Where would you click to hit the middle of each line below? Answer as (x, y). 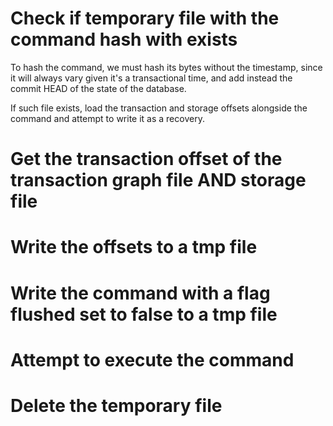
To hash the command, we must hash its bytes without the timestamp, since (166, 67)
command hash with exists (124, 39)
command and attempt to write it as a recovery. (107, 118)
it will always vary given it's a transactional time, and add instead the (151, 78)
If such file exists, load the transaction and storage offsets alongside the (159, 108)
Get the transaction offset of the (146, 159)
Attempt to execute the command (152, 359)
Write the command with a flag (140, 293)
